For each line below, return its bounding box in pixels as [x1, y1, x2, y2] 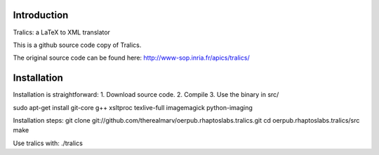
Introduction [13, 9, 69, 21]
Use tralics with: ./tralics [13, 139, 84, 147]
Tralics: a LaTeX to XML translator [13, 28, 110, 36]
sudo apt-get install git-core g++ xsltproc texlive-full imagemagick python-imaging [13, 103, 253, 112]
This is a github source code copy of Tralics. [13, 41, 142, 49]
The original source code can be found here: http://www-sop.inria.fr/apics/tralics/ [13, 53, 250, 62]
